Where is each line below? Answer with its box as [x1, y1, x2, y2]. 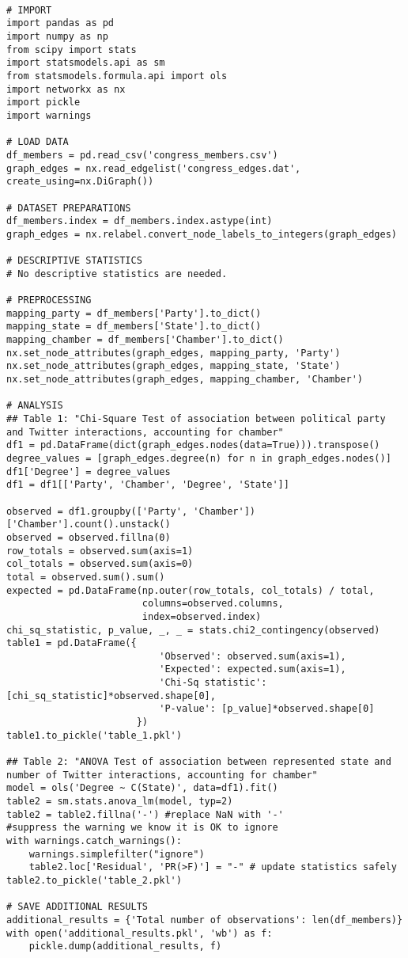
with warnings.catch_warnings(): [6, 835, 182, 846]
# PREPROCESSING [6, 295, 92, 306]
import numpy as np [6, 30, 108, 42]
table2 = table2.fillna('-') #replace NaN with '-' [6, 808, 284, 820]
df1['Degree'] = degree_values [6, 466, 171, 477]
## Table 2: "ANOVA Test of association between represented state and [6, 756, 391, 768]
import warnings [6, 109, 92, 121]
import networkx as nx [6, 83, 126, 95]
